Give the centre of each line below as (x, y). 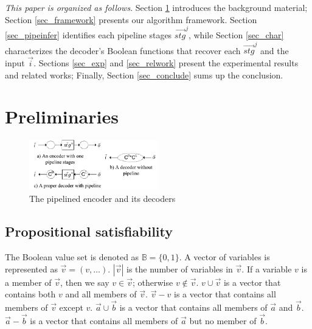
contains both (30, 294)
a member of (28, 282)
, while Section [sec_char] (236, 34)
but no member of (223, 320)
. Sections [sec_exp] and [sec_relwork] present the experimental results (166, 63)
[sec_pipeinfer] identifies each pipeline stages (88, 34)
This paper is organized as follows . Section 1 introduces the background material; (156, 7)
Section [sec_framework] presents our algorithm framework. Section (131, 19)
